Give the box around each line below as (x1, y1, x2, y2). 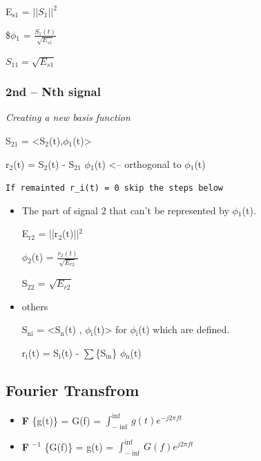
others (21, 299, 48, 313)
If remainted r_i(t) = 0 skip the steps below (6, 183, 223, 194)
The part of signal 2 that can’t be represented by (21, 203, 229, 217)
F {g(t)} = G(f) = (21, 413, 101, 427)
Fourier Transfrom (6, 379, 139, 400)
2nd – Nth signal (6, 83, 101, 100)
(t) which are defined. (138, 322, 230, 337)
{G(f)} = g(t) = (44, 439, 114, 453)
